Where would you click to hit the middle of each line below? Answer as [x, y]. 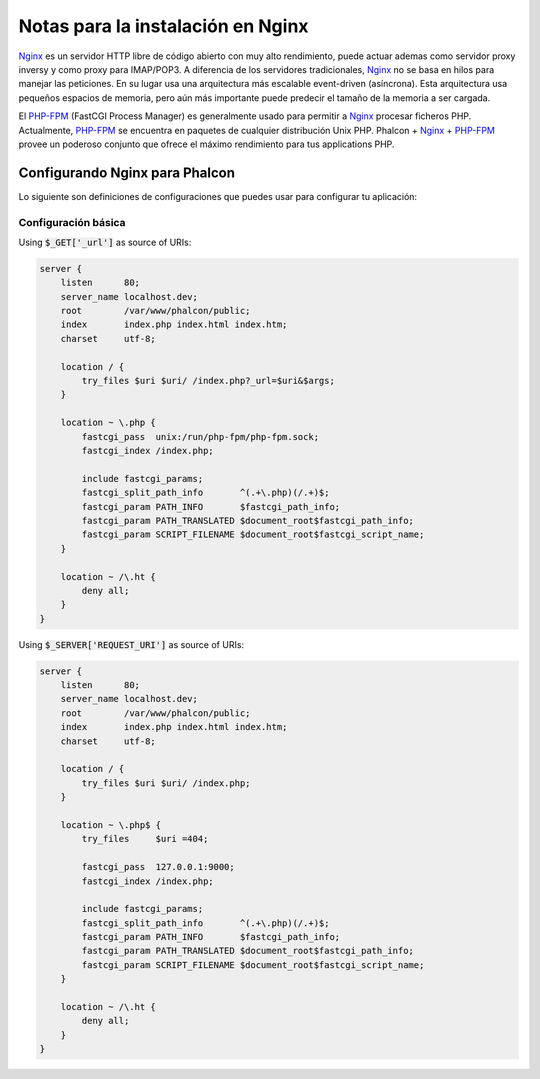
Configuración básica [72, 222]
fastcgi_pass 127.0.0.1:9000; [158, 867]
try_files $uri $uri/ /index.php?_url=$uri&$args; [208, 381]
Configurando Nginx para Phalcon [126, 172]
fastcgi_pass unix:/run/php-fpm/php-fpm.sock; [200, 436]
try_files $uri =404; [145, 839]
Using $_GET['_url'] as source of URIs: [105, 242]
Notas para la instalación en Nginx [163, 26]
